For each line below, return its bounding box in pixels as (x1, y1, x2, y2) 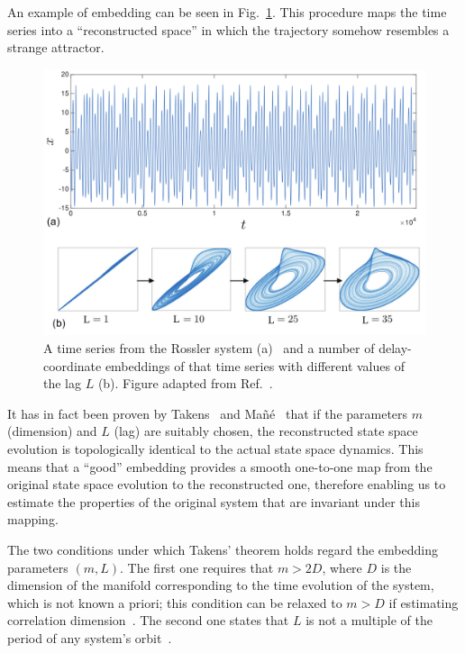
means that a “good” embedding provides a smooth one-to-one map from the (7, 457, 433, 476)
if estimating (388, 593, 459, 612)
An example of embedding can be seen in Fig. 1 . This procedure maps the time (7, 3, 447, 21)
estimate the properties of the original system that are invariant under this (7, 492, 420, 511)
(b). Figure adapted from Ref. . (97, 374, 273, 393)
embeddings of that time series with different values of (105, 356, 405, 375)
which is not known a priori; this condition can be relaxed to (7, 593, 342, 612)
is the (380, 558, 412, 576)
